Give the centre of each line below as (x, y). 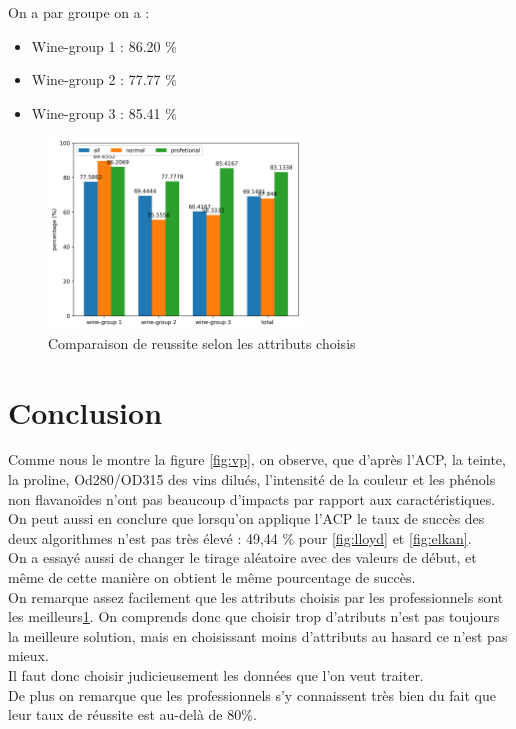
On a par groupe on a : (79, 12)
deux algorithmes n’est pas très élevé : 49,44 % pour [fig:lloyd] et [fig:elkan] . (240, 537)
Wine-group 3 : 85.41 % (104, 112)
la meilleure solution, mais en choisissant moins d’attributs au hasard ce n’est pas (258, 635)
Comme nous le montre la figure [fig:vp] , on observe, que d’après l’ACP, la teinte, (257, 459)
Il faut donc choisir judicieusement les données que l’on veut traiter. (216, 675)
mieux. (28, 655)
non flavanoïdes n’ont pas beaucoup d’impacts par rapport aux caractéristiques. (252, 498)
